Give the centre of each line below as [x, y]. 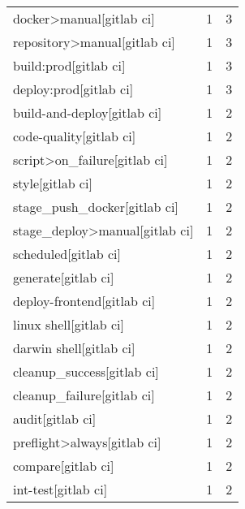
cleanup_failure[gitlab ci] [84, 395]
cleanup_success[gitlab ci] [86, 371]
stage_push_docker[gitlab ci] [96, 207]
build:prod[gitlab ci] [69, 65]
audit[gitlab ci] [55, 418]
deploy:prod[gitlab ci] [73, 89]
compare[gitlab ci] [64, 466]
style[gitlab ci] [53, 183]
